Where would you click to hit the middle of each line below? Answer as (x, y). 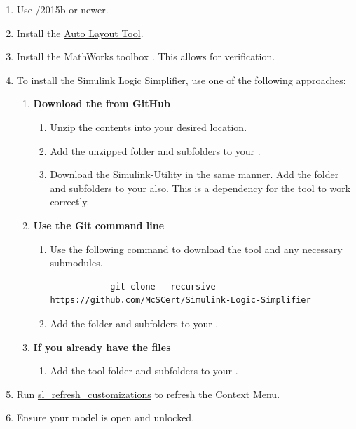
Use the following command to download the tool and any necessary (196, 248)
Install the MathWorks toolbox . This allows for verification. (146, 56)
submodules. (76, 263)
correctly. (70, 202)
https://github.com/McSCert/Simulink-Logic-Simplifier (180, 300)
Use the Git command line (99, 225)
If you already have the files (102, 347)
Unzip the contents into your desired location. (149, 127)
